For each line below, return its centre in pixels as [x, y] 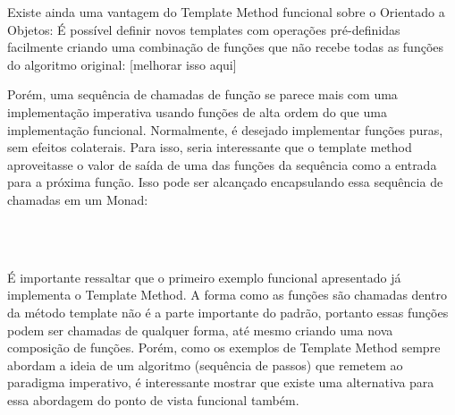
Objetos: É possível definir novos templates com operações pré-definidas [204, 29]
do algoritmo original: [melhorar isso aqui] [122, 64]
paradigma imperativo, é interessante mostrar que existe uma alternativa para [221, 382]
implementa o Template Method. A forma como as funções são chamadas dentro [227, 295]
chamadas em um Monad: [78, 199]
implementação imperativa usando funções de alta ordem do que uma [197, 111]
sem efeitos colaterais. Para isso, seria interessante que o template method [210, 147]
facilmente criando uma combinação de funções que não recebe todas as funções [226, 47]
